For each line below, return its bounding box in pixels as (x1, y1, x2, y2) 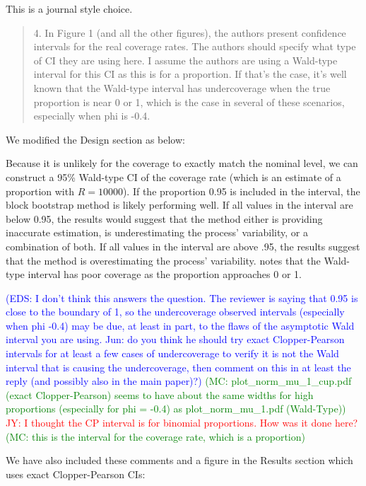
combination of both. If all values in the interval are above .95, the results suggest (6, 238, 360, 253)
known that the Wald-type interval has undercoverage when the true (33, 80, 331, 95)
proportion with (6, 183, 74, 198)
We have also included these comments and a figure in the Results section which (6, 453, 353, 468)
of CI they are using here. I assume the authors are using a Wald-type (33, 52, 338, 67)
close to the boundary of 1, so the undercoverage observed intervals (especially (6, 304, 345, 319)
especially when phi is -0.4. (33, 108, 150, 123)
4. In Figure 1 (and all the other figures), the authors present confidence (33, 25, 346, 40)
